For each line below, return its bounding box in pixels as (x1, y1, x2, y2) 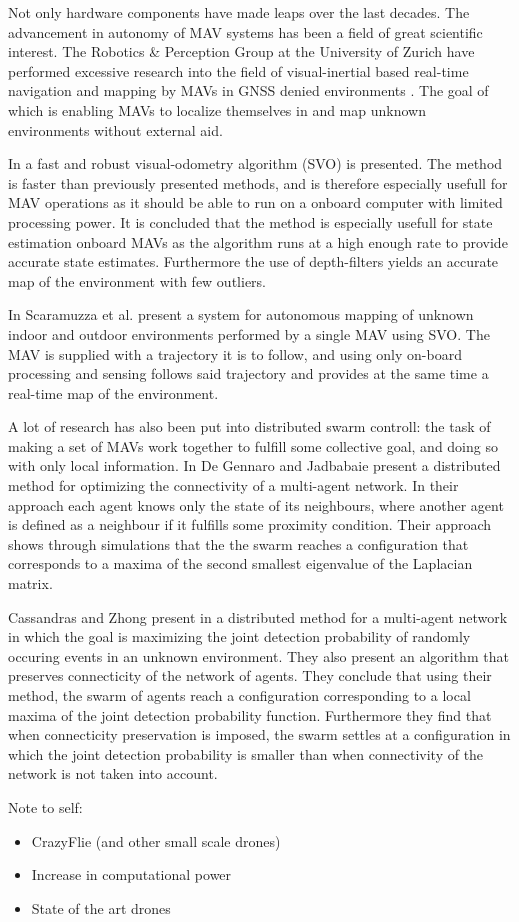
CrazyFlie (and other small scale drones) (31, 830, 281, 851)
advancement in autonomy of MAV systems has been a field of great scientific (8, 21, 483, 42)
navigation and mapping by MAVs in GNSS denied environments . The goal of (8, 80, 489, 101)
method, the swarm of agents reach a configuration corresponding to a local (8, 685, 471, 705)
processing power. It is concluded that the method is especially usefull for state (8, 211, 493, 232)
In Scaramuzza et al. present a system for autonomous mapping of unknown (8, 304, 474, 325)
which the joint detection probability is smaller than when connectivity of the (8, 743, 484, 764)
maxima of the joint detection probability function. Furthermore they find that (8, 704, 492, 725)
